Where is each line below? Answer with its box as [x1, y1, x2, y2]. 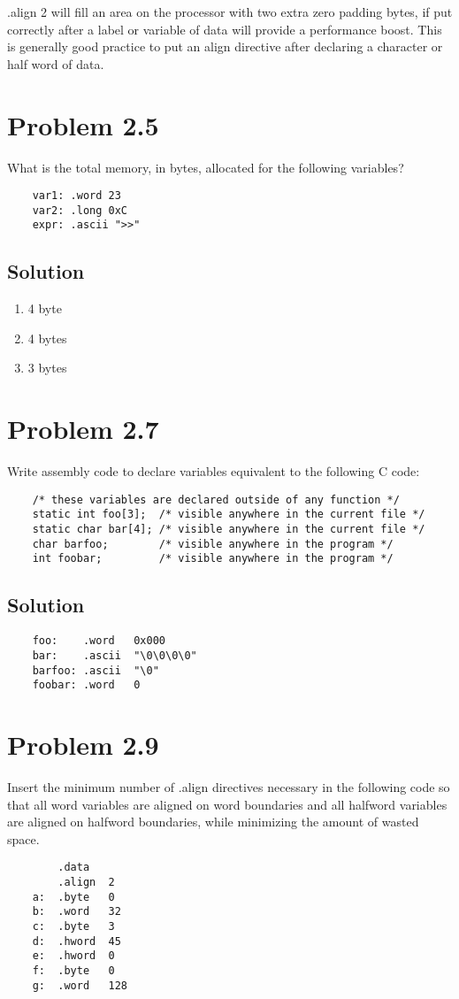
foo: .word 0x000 [32, 634, 165, 648]
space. [7, 829, 40, 848]
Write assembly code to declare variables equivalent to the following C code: [7, 462, 420, 480]
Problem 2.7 [7, 411, 159, 447]
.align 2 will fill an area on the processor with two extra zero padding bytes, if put [7, 3, 453, 20]
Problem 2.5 [7, 106, 159, 142]
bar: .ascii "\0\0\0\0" [32, 649, 197, 662]
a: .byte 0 [32, 890, 115, 903]
